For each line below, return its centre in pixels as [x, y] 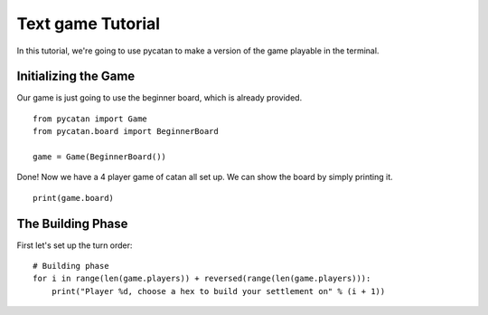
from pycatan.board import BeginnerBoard [126, 132]
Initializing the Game [76, 76]
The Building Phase [72, 223]
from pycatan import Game [90, 119]
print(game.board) [74, 198]
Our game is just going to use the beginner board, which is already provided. [160, 98]
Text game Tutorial [89, 24]
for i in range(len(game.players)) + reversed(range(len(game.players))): [202, 279]
